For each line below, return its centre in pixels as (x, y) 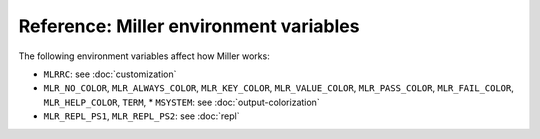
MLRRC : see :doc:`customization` (110, 74)
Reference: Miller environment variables (189, 26)
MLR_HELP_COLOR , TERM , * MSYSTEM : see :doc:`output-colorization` (181, 102)
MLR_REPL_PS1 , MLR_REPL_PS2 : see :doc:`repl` (141, 116)
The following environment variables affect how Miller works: (144, 56)
